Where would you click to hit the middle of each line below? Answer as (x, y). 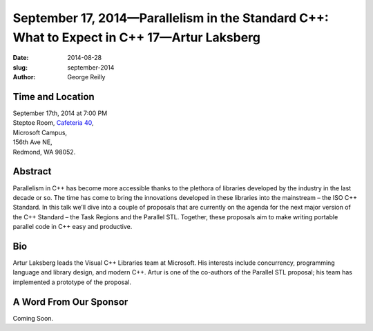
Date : (21, 58)
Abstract (32, 171)
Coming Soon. (33, 318)
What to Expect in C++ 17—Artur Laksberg (137, 37)
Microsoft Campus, (40, 132)
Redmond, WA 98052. (44, 152)
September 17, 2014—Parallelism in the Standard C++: (171, 18)
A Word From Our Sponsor (70, 302)
